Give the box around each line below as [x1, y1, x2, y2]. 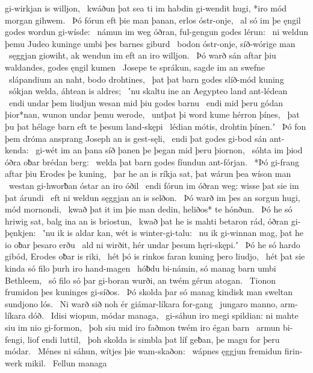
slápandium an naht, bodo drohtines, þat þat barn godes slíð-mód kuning [8, 72, 284, 85]
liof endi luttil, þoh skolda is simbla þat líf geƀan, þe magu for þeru [27, 333, 280, 345]
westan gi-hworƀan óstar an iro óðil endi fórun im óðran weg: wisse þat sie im [8, 179, 299, 191]
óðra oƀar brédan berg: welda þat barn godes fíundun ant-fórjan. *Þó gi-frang [5, 155, 300, 168]
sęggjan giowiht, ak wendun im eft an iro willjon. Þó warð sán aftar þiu [8, 49, 276, 62]
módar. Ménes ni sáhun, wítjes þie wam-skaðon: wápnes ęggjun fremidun [5, 345, 282, 357]
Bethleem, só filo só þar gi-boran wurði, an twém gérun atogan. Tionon [5, 273, 276, 286]
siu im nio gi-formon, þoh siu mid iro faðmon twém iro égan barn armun [5, 321, 280, 334]
